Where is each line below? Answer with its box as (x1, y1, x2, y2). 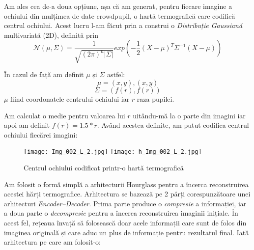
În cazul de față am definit (4, 69, 84, 80)
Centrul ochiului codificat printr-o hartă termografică (24, 162, 184, 172)
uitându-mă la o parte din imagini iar (133, 110, 246, 120)
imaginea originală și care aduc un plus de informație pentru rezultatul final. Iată (4, 227, 249, 237)
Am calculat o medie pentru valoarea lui (4, 110, 125, 120)
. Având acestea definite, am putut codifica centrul (97, 120, 249, 130)
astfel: (107, 69, 125, 80)
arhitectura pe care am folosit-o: (4, 237, 101, 247)
